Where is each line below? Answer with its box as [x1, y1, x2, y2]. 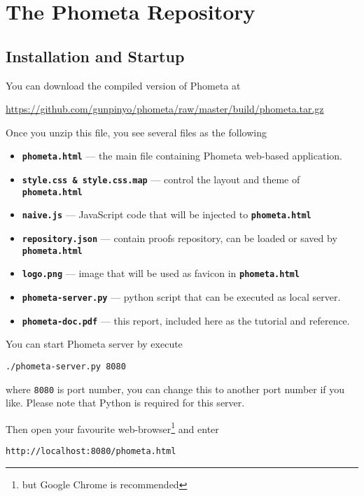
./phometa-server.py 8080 [6, 361, 126, 371]
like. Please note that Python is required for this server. [6, 395, 245, 410]
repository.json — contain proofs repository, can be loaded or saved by [22, 230, 337, 245]
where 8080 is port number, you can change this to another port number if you [6, 381, 345, 396]
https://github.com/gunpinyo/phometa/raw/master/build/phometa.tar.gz [6, 101, 324, 116]
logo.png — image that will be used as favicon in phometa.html [22, 266, 300, 281]
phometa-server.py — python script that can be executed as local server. [22, 289, 341, 304]
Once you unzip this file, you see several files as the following [6, 125, 267, 139]
